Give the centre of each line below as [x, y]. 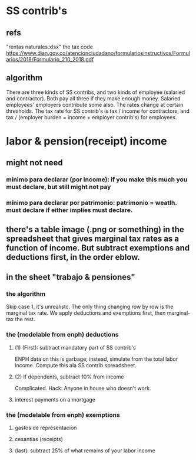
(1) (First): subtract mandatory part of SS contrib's [75, 347]
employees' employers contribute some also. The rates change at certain [95, 105]
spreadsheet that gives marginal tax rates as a [93, 238]
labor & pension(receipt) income [87, 141]
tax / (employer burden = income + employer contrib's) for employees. [92, 117]
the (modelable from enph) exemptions [63, 415]
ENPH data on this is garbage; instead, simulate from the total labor [96, 359]
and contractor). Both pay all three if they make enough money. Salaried [93, 98]
